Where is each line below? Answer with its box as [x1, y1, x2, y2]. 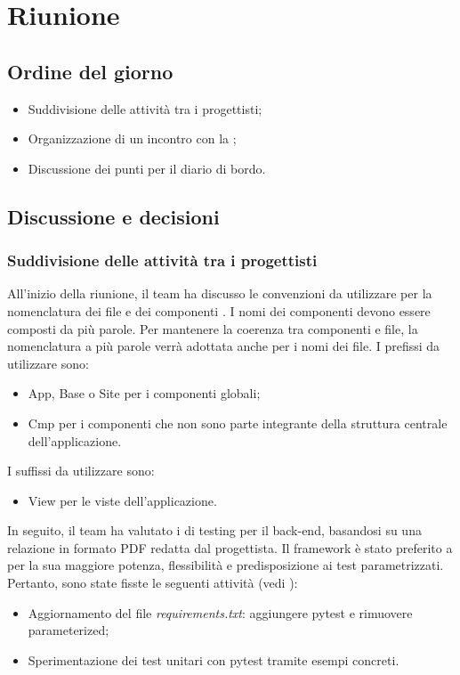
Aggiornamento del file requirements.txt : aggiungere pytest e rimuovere [28, 603, 413, 622]
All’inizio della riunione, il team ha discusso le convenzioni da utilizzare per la [7, 284, 432, 303]
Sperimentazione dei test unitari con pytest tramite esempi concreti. [28, 650, 399, 669]
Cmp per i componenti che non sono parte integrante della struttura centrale [28, 413, 448, 432]
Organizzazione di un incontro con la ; [28, 129, 237, 148]
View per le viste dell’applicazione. [28, 491, 217, 509]
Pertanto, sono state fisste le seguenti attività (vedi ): [7, 573, 298, 592]
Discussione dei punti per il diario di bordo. [28, 159, 266, 177]
